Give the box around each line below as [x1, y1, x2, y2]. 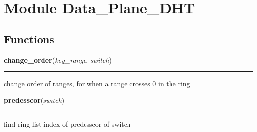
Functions [4, 31, 54, 46]
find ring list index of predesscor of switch [4, 119, 131, 129]
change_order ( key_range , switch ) [4, 54, 112, 65]
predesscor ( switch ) [4, 95, 65, 105]
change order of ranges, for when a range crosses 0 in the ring [4, 78, 190, 89]
